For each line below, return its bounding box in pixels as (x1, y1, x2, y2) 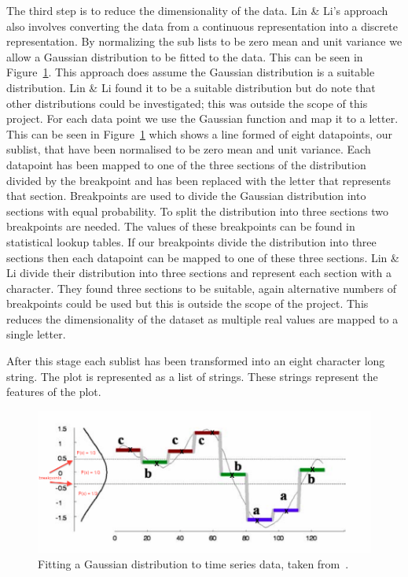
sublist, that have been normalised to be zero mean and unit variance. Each (6, 141, 371, 157)
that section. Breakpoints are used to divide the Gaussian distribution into (6, 187, 366, 204)
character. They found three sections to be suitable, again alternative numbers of (6, 279, 396, 296)
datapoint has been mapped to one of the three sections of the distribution (6, 156, 366, 172)
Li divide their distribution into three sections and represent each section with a (6, 264, 391, 281)
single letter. (6, 326, 66, 342)
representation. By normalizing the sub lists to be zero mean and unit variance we (6, 33, 402, 50)
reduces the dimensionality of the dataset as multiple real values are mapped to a (6, 310, 399, 327)
